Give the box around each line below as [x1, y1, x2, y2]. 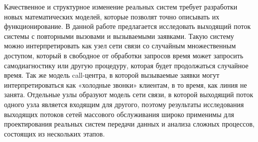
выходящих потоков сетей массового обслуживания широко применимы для [4, 109, 234, 119]
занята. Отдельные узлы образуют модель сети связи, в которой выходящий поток [4, 89, 254, 100]
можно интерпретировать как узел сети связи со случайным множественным [4, 40, 236, 51]
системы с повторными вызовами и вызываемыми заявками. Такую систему [4, 30, 234, 41]
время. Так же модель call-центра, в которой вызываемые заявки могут [4, 70, 220, 80]
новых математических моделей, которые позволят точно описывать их [4, 11, 220, 21]
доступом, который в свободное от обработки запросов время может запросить [4, 50, 244, 60]
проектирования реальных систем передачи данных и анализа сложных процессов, [4, 119, 255, 129]
